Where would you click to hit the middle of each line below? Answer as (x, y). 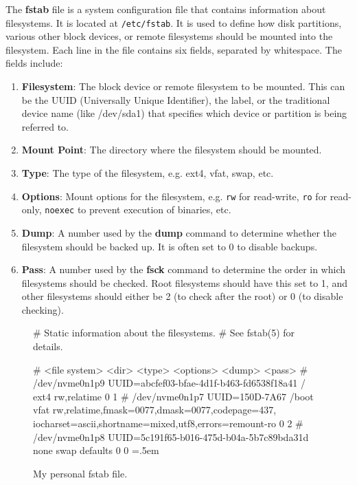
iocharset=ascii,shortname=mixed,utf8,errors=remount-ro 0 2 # (168, 423)
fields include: (34, 63)
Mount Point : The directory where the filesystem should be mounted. (172, 150)
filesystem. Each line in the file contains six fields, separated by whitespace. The (174, 49)
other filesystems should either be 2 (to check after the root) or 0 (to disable (182, 296)
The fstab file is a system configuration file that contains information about (166, 9)
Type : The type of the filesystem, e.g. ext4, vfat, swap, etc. (148, 173)
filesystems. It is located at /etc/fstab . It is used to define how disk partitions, (174, 22)
